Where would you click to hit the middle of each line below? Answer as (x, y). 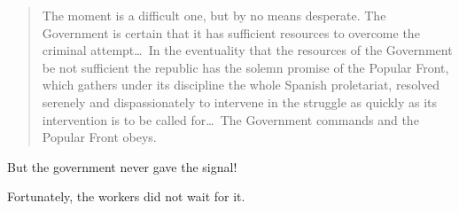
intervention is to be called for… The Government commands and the (230, 119)
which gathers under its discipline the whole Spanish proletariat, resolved (241, 85)
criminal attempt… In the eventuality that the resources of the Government (247, 50)
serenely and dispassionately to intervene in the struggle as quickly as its (240, 102)
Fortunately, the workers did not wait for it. (126, 196)
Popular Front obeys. (99, 137)
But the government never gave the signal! (122, 166)
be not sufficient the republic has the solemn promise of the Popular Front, (245, 67)
